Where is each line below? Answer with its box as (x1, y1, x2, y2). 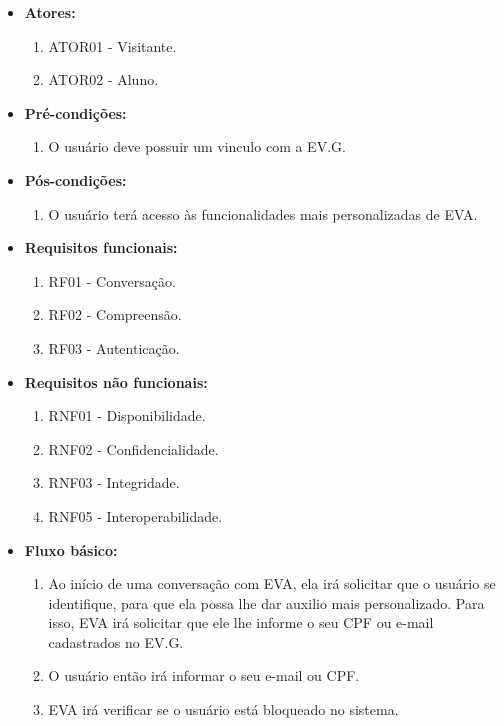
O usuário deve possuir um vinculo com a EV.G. (48, 136, 346, 157)
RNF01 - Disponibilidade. (48, 405, 206, 426)
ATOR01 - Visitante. (48, 35, 177, 56)
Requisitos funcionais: (24, 237, 178, 258)
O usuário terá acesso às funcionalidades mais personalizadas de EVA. (48, 203, 478, 224)
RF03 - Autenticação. (48, 337, 180, 358)
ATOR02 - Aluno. (48, 69, 159, 90)
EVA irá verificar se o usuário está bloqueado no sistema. (48, 699, 399, 720)
